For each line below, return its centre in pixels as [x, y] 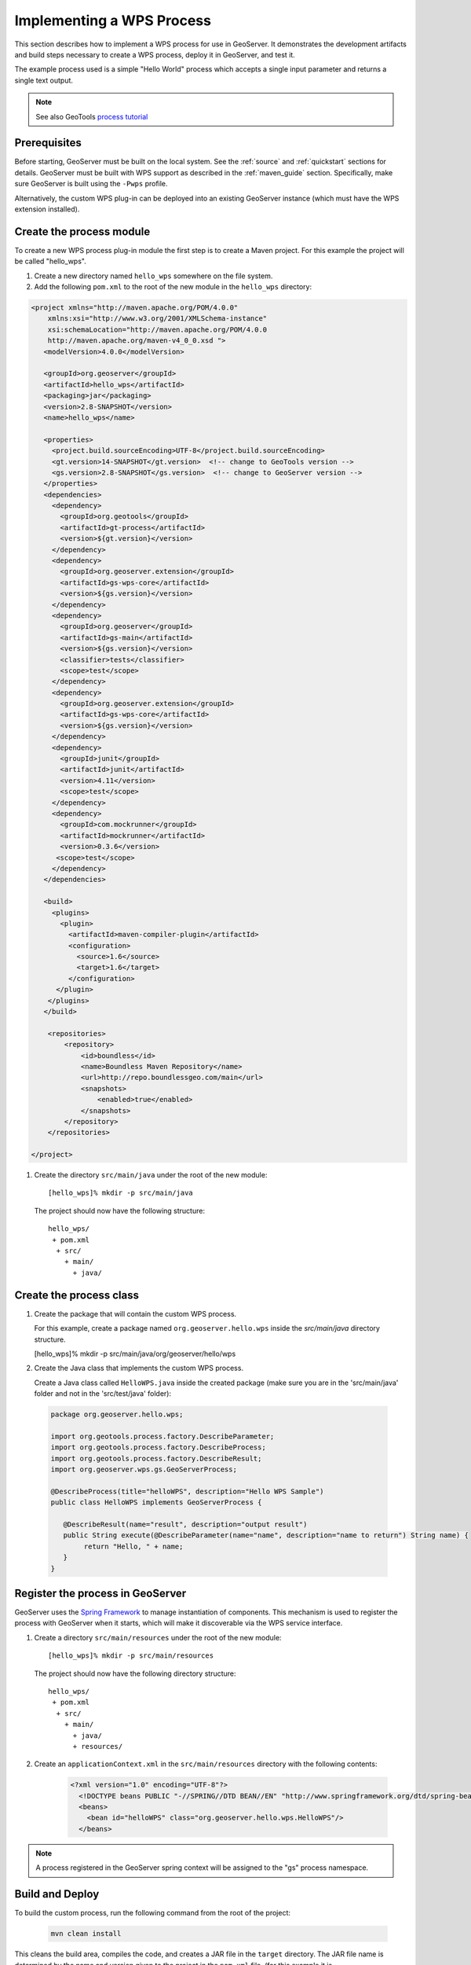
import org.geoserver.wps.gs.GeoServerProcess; [144, 1469]
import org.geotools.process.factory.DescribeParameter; [162, 1436]
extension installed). [47, 209]
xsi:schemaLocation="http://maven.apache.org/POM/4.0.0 [157, 329]
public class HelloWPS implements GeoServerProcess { [156, 1502]
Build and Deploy [57, 1894]
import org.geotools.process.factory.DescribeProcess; [158, 1447]
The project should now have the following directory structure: [135, 1673]
